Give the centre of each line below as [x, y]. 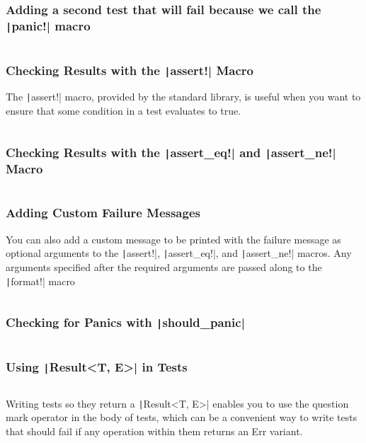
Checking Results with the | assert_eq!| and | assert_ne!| [171, 152]
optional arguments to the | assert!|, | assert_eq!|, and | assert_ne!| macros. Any [179, 253]
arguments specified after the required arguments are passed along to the [164, 266]
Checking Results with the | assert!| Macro [130, 70]
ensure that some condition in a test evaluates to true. [124, 111]
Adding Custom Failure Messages [103, 213]
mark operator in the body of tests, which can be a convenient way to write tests [182, 417]
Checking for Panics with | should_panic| [125, 322]
